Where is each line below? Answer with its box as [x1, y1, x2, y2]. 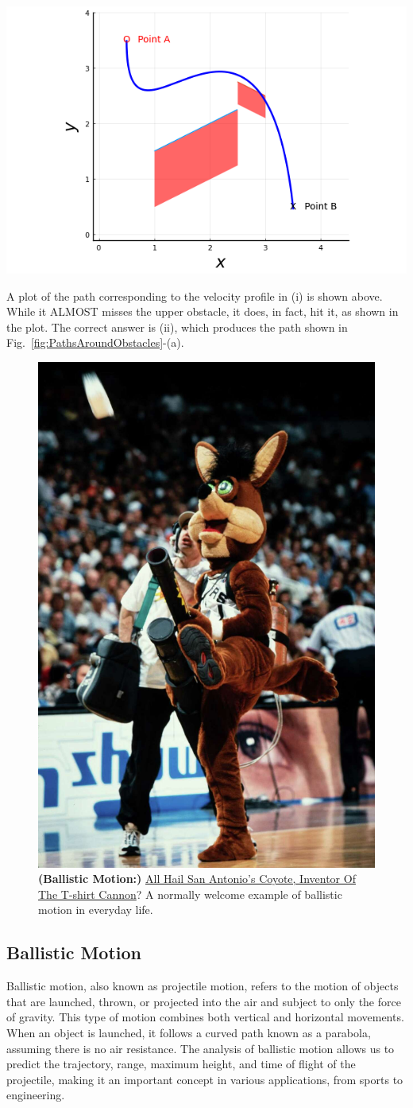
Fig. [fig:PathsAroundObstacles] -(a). [6, 334, 184, 351]
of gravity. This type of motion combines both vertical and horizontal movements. [6, 1009, 404, 1025]
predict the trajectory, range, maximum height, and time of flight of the [6, 1056, 356, 1072]
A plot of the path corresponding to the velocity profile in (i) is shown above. [6, 287, 383, 304]
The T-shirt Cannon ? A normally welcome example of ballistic [38, 885, 342, 902]
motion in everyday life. [38, 901, 153, 918]
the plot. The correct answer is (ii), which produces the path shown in [6, 318, 348, 335]
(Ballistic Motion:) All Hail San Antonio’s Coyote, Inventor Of [38, 870, 356, 887]
